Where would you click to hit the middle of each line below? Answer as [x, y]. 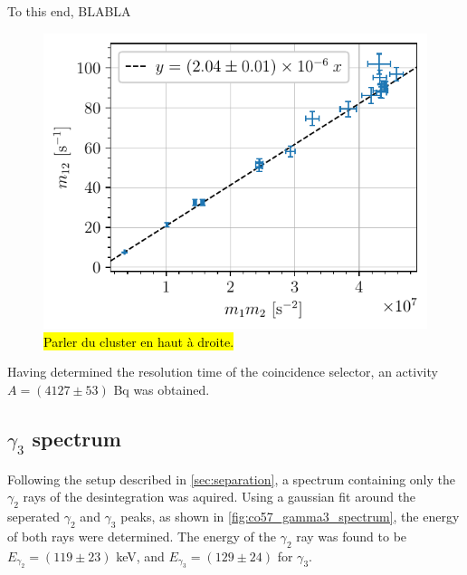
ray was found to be [352, 536]
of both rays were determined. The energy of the [142, 536]
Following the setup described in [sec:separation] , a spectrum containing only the [232, 479]
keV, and [140, 556]
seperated [34, 517]
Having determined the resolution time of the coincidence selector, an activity [223, 372]
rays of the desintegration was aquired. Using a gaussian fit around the [219, 497]
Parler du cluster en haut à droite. [139, 341]
